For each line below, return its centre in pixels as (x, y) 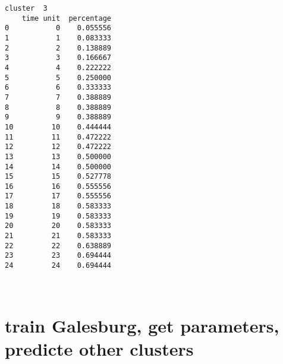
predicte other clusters (99, 348)
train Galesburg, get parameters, (142, 325)
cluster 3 (26, 8)
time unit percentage (66, 18)
